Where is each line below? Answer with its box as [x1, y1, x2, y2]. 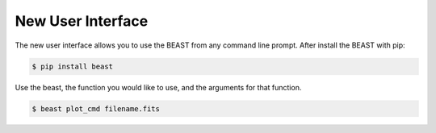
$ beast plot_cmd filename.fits [31, 104, 161, 113]
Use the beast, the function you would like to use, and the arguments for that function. [15, 82, 302, 92]
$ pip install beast [31, 61, 113, 71]
